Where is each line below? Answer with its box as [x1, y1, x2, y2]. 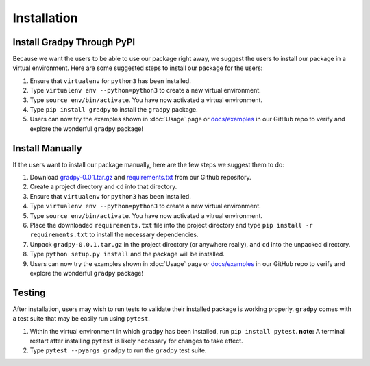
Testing [12, 286, 46, 298]
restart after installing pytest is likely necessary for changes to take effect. [29, 337, 243, 345]
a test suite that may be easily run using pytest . [12, 315, 150, 323]
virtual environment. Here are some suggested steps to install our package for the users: [12, 64, 263, 72]
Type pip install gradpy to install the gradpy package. [29, 106, 198, 114]
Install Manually [12, 143, 82, 154]
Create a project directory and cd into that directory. [29, 182, 177, 191]
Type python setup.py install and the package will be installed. [29, 250, 225, 258]
